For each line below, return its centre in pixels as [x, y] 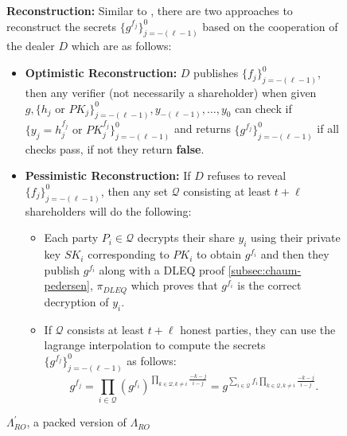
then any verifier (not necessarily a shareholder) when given [171, 92]
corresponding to [129, 254]
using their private [296, 237]
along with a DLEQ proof [162, 269]
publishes [216, 73]
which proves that [174, 285]
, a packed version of [76, 422]
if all [328, 128]
